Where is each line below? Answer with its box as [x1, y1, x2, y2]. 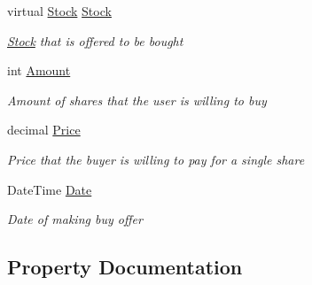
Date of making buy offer [7, 210, 143, 228]
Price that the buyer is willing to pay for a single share [7, 150, 305, 168]
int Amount [7, 61, 71, 80]
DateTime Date [7, 180, 92, 198]
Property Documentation [7, 253, 243, 281]
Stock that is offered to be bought [7, 31, 183, 50]
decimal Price [7, 120, 81, 139]
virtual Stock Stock [7, 2, 112, 19]
